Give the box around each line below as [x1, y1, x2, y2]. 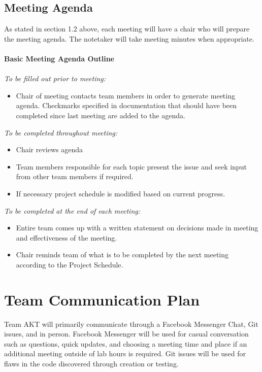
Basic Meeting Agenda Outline [4, 53, 114, 63]
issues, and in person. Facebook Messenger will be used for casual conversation [4, 328, 249, 339]
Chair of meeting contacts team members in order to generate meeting [16, 90, 235, 100]
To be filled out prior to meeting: [4, 73, 106, 84]
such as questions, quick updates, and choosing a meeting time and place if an [4, 338, 247, 349]
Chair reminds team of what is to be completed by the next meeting [16, 249, 229, 260]
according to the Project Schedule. [16, 259, 123, 269]
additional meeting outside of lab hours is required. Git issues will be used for [4, 348, 246, 359]
